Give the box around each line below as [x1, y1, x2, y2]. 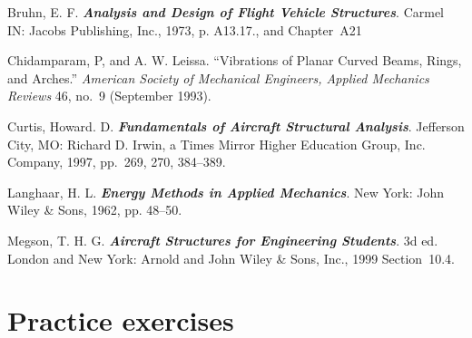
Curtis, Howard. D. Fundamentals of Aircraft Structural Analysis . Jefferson [7, 116, 465, 135]
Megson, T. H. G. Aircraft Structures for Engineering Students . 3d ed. [7, 230, 438, 249]
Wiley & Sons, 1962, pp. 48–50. [7, 200, 182, 219]
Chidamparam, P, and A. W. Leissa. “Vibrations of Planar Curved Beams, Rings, [7, 51, 462, 70]
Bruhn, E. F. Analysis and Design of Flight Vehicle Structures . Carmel [7, 3, 444, 21]
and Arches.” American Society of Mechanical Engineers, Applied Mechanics [7, 68, 429, 87]
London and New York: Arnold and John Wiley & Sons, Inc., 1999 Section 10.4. [7, 248, 455, 267]
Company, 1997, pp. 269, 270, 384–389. [7, 152, 226, 171]
